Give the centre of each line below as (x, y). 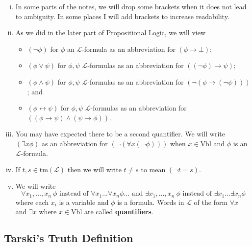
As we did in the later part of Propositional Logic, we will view (111, 33)
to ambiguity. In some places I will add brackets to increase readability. (122, 16)
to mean (153, 169)
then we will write (94, 169)
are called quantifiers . (119, 212)
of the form (211, 202)
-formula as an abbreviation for (129, 49)
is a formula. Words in (151, 202)
